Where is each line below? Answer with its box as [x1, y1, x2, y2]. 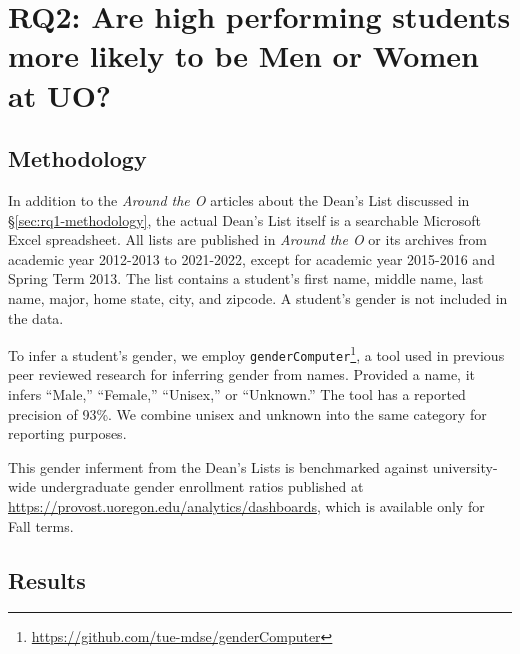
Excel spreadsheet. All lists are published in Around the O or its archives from [8, 229, 487, 250]
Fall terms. [8, 515, 74, 536]
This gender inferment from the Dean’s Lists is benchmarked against [8, 456, 429, 477]
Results [8, 564, 86, 595]
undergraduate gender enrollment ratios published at [40, 476, 364, 497]
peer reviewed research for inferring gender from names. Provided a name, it [8, 364, 476, 385]
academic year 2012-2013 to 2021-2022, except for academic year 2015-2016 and [8, 248, 495, 269]
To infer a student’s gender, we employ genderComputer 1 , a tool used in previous [8, 342, 505, 365]
